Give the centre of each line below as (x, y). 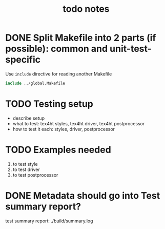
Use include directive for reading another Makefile (59, 74)
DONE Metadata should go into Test (83, 195)
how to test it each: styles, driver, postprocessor (64, 129)
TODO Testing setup (49, 104)
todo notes (86, 9)
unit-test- (131, 49)
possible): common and (57, 49)
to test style (25, 164)
